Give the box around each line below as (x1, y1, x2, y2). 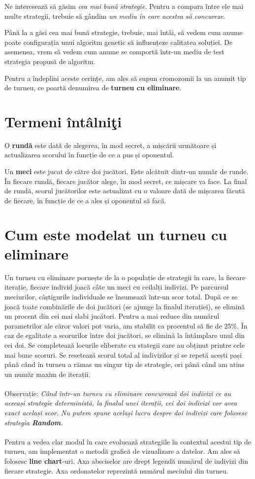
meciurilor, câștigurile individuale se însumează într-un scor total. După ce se (4, 291, 238, 301)
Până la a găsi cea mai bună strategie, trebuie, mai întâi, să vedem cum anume (4, 27, 243, 37)
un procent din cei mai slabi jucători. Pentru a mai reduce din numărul (4, 311, 220, 321)
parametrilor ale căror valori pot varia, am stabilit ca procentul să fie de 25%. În (4, 320, 248, 331)
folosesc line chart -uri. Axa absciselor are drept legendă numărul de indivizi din (4, 456, 248, 466)
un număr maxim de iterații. (4, 368, 91, 379)
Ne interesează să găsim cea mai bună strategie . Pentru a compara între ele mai (4, 1, 244, 11)
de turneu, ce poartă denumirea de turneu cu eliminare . (4, 82, 182, 93)
